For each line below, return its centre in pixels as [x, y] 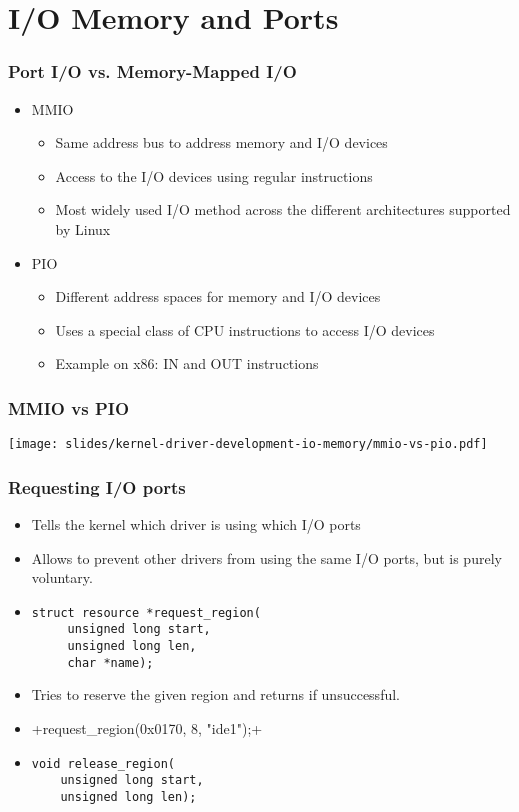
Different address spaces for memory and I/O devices [218, 296]
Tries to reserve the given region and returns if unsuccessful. [215, 694]
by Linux [83, 228]
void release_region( [103, 763]
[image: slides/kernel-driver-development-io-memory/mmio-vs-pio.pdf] [248, 444]
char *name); [110, 662]
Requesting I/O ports [97, 486]
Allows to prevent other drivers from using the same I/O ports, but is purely [266, 557]
